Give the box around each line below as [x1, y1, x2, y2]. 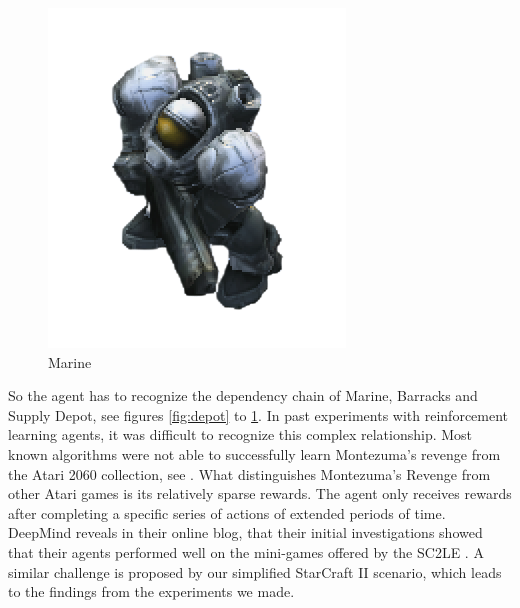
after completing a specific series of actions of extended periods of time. [8, 502, 446, 523]
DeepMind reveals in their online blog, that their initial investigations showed [8, 522, 483, 543]
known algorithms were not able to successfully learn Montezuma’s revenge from [8, 443, 501, 464]
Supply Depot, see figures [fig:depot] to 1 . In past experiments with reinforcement [8, 404, 509, 425]
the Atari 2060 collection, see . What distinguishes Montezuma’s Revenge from [8, 463, 491, 484]
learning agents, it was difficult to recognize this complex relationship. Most [8, 424, 473, 445]
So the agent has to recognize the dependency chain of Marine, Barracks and [8, 385, 478, 406]
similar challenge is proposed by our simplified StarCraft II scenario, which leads [8, 561, 502, 582]
